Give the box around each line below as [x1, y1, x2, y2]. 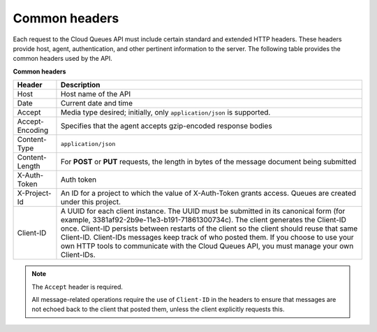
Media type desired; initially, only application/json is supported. [60, 108, 271, 117]
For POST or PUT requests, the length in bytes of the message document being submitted [60, 157, 357, 167]
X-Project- [17, 189, 52, 199]
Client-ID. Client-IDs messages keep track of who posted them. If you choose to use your [60, 233, 354, 243]
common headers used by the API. [13, 55, 113, 63]
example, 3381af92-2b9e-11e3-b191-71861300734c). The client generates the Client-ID [60, 215, 347, 225]
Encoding [17, 126, 49, 136]
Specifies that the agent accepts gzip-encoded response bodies [60, 121, 272, 131]
